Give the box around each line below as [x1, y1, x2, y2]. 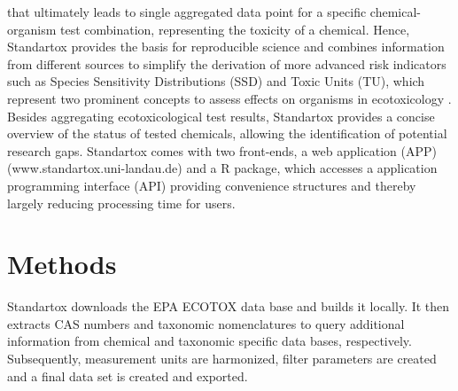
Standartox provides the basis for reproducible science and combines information [7, 37, 445, 56]
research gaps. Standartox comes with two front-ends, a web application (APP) [7, 141, 438, 160]
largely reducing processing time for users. [7, 193, 236, 212]
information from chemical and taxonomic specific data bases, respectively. [7, 332, 412, 350]
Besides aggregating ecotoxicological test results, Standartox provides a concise [7, 106, 435, 125]
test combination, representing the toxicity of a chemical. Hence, [60, 20, 410, 38]
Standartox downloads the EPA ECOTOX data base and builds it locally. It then [7, 297, 450, 316]
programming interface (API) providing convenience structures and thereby [7, 176, 416, 194]
